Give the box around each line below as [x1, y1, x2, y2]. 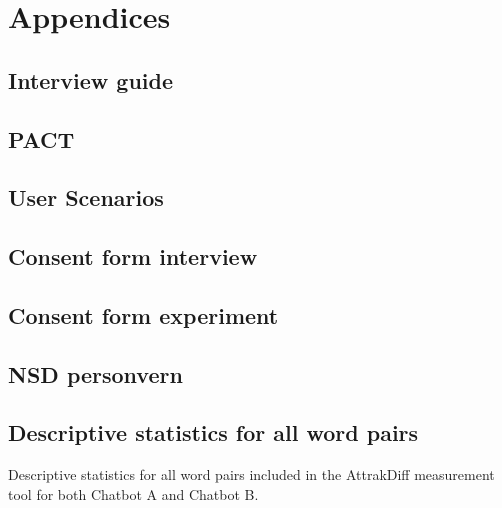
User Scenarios [8, 182, 164, 213]
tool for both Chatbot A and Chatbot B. [8, 483, 259, 504]
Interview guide [8, 64, 173, 95]
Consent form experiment [8, 299, 279, 330]
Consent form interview [8, 241, 258, 272]
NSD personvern [8, 358, 183, 389]
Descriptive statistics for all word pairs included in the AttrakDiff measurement [8, 464, 495, 485]
